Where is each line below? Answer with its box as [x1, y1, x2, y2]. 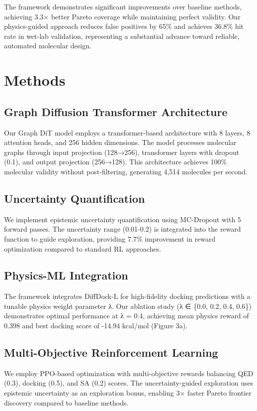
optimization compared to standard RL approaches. [4, 243, 162, 254]
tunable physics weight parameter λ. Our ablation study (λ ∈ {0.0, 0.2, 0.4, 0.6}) [4, 300, 252, 311]
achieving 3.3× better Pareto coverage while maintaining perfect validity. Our [4, 11, 241, 21]
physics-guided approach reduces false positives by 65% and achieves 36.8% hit [4, 21, 244, 31]
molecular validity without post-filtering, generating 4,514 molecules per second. [4, 166, 248, 176]
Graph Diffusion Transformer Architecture [4, 104, 228, 119]
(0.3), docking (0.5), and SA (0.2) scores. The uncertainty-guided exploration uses [4, 378, 254, 388]
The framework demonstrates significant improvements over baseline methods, [4, 1, 242, 11]
